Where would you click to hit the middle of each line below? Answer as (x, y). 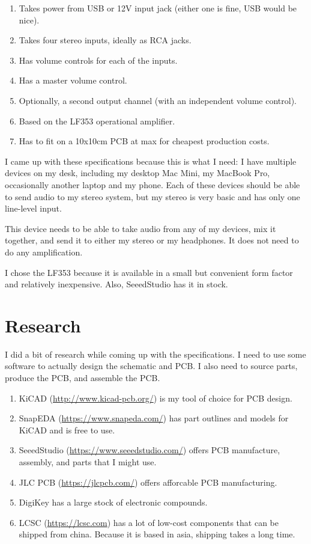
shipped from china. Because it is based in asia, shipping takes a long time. (157, 534)
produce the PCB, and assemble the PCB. (83, 377)
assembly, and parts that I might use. (88, 461)
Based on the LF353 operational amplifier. (97, 121)
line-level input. (33, 208)
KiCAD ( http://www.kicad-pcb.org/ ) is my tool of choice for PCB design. (155, 398)
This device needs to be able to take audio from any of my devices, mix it (140, 228)
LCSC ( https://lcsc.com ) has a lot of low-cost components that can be (149, 522)
